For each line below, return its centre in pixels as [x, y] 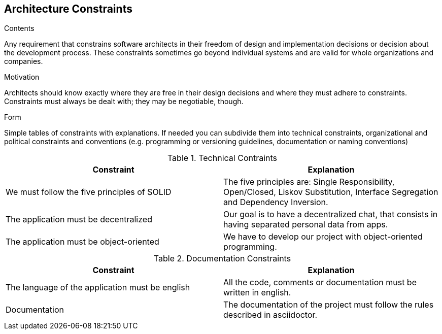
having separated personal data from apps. [306, 225]
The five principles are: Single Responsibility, [309, 182]
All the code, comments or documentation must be [320, 282]
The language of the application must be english [98, 288]
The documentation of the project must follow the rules [329, 305]
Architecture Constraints [68, 9]
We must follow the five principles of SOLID [89, 192]
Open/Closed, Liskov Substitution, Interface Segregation [331, 192]
